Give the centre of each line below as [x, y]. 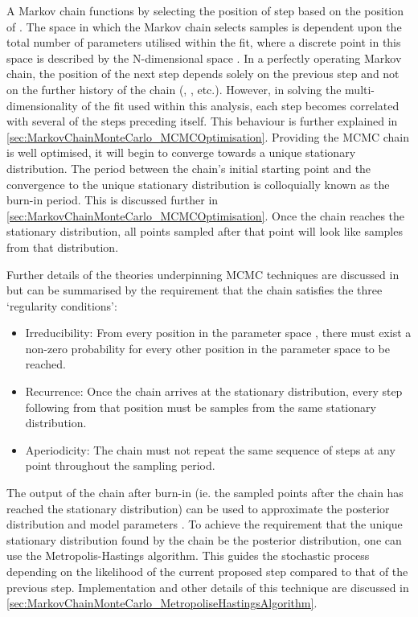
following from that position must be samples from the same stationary [201, 407]
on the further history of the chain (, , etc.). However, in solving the [174, 89]
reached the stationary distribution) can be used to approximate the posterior [198, 508]
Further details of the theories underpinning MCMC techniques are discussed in [203, 274]
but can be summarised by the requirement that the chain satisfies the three [195, 290]
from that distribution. [63, 247]
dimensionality [42, 105]
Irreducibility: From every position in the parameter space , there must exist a [218, 333]
